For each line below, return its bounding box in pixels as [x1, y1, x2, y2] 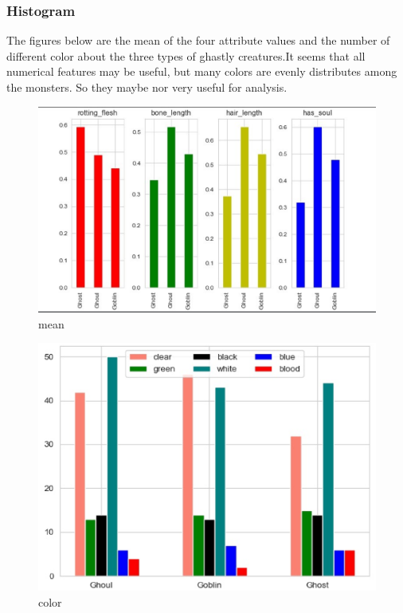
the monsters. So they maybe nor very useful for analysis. [6, 79, 288, 95]
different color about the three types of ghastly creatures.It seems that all [6, 47, 366, 64]
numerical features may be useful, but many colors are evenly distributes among [6, 63, 397, 80]
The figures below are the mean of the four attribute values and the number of [6, 32, 390, 49]
